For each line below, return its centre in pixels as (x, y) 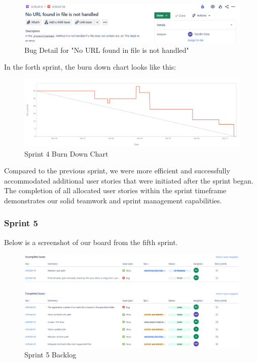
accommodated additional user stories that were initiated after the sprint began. (129, 180)
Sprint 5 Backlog (50, 355)
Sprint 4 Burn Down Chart (66, 153)
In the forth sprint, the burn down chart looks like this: (90, 67)
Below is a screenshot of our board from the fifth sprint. (91, 242)
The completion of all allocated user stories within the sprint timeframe (115, 190)
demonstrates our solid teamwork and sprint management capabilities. (113, 200)
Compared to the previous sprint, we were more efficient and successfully (117, 171)
